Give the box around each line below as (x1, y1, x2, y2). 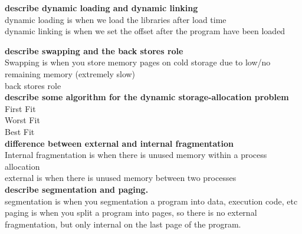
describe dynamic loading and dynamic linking (5, 2, 198, 14)
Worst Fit (5, 114, 40, 126)
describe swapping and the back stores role (5, 44, 183, 57)
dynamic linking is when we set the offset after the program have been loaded (5, 25, 285, 37)
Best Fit (5, 125, 35, 137)
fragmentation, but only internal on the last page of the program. (5, 217, 241, 230)
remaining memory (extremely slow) (5, 67, 136, 80)
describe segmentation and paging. (5, 183, 149, 195)
